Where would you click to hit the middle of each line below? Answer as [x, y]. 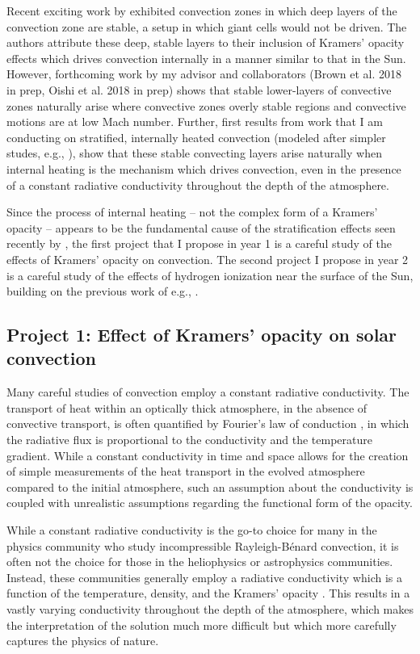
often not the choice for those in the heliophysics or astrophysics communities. [200, 562]
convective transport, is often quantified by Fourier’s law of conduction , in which [208, 423]
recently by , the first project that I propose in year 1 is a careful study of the [199, 243]
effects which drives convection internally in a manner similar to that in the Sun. [206, 58]
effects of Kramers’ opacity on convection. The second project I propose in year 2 [208, 259]
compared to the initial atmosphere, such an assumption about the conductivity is [210, 486]
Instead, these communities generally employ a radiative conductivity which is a [204, 577]
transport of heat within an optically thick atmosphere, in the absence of [187, 407]
